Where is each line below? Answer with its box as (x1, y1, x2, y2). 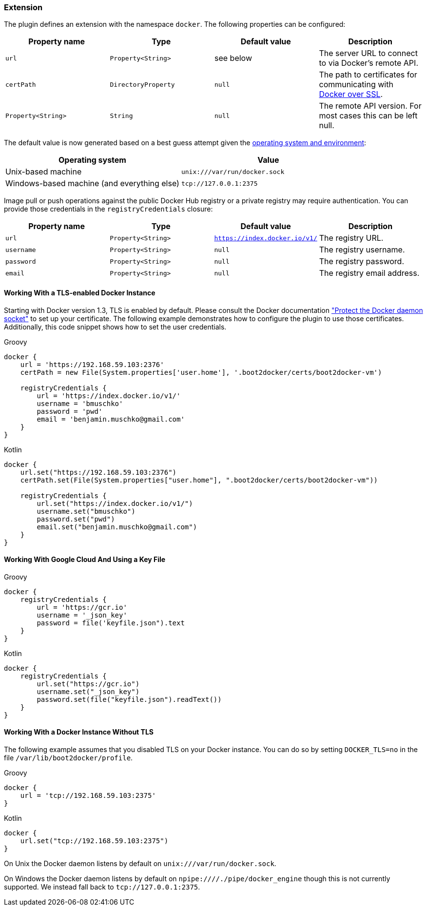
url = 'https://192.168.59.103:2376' (20, 360, 164, 368)
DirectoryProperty (110, 80, 175, 88)
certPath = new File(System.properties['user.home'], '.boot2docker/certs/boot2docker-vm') (20, 368, 382, 376)
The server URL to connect (319, 48, 418, 58)
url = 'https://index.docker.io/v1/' (37, 391, 181, 400)
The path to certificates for (319, 70, 417, 80)
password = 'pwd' (37, 407, 103, 415)
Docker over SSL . (319, 89, 383, 99)
